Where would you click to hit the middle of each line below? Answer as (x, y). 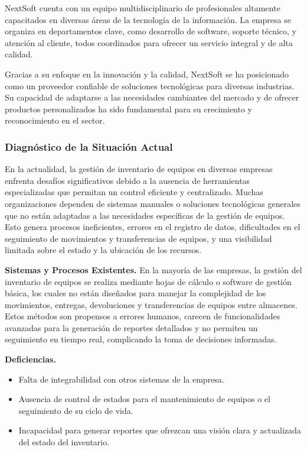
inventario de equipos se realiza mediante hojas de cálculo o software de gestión (148, 281)
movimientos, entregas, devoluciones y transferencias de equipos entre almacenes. (151, 304)
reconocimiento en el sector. (55, 120)
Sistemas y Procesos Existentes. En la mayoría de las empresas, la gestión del (153, 269)
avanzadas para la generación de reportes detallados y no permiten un (131, 327)
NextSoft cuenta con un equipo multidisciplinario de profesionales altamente (143, 8)
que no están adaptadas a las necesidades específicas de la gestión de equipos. (145, 215)
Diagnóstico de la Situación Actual (89, 146)
